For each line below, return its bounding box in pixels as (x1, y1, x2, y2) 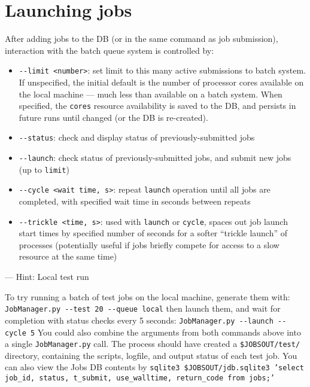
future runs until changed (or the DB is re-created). (19, 111, 208, 123)
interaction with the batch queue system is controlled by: (5, 44, 214, 56)
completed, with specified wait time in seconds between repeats (19, 195, 251, 208)
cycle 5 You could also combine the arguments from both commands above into (5, 325, 301, 338)
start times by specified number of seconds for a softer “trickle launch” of (19, 227, 288, 239)
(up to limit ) (19, 163, 69, 175)
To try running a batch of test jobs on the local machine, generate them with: (5, 290, 290, 303)
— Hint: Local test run (5, 270, 89, 283)
